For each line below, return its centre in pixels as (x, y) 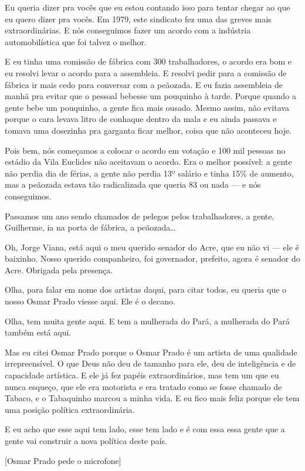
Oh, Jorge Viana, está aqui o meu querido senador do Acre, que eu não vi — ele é (152, 247)
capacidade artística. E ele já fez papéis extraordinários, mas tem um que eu (142, 375)
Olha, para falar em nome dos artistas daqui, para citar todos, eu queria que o (146, 289)
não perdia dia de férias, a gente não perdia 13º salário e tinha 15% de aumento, (149, 173)
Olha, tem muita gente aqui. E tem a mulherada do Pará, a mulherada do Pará (147, 321)
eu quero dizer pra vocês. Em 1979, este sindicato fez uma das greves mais (138, 18)
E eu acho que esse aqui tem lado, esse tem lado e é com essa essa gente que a (145, 429)
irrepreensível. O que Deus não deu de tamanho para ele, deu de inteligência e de (150, 363)
